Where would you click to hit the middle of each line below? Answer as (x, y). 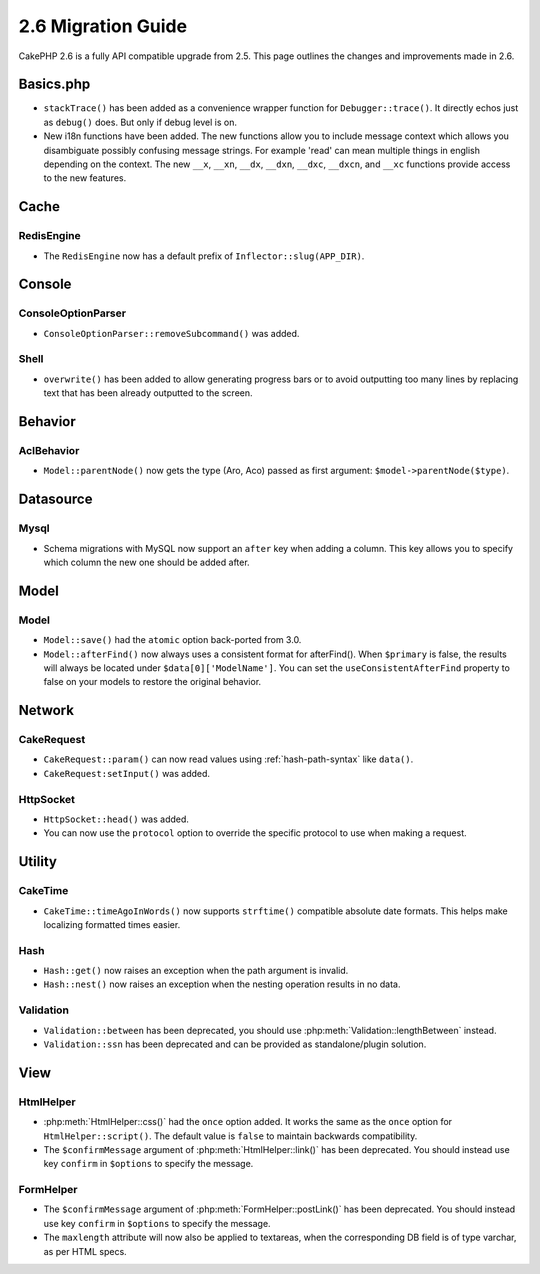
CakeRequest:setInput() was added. (126, 773)
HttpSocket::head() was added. (116, 819)
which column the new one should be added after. (146, 562)
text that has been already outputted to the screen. (148, 393)
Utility (37, 861)
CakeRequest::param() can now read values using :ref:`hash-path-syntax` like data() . (228, 759)
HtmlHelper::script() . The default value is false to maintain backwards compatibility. (230, 1136)
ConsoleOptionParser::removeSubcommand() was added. (171, 333)
